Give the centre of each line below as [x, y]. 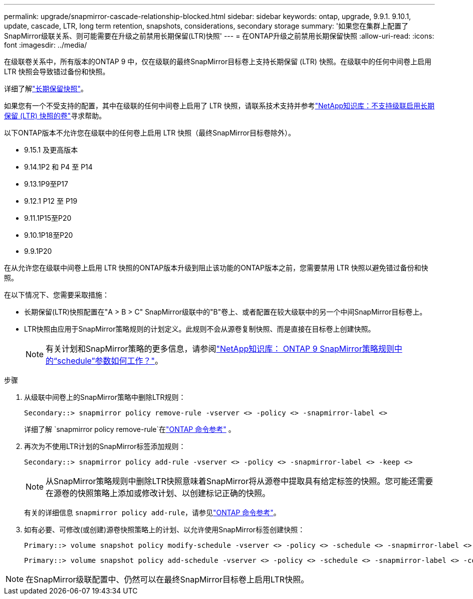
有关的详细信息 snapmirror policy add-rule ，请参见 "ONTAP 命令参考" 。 [152, 512]
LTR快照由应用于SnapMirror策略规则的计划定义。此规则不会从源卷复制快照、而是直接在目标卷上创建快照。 [200, 329]
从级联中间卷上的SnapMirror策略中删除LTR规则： [105, 397]
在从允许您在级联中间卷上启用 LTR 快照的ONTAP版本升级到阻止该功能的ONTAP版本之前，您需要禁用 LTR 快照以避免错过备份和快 [216, 268]
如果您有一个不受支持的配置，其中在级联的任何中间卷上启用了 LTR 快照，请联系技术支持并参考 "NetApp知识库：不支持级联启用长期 [219, 106]
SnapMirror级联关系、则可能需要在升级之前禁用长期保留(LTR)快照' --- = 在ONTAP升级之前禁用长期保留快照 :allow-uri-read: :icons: [219, 36]
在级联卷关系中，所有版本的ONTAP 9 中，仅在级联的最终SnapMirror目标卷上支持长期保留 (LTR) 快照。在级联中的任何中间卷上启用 [218, 61]
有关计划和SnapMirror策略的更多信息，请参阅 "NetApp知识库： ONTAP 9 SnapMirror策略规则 [220, 349]
